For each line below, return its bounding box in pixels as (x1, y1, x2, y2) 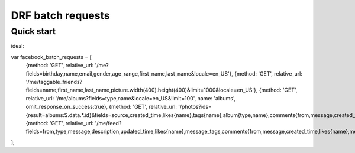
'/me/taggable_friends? (25, 78, 83, 85)
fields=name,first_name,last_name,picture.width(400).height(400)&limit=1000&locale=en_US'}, (25, 86, 258, 94)
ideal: (11, 43, 25, 50)
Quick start (11, 26, 56, 37)
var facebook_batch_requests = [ (11, 53, 92, 60)
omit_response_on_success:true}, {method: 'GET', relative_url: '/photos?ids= (25, 103, 212, 110)
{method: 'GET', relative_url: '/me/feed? (25, 119, 122, 126)
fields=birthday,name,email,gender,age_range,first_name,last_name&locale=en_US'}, (25, 70, 234, 77)
